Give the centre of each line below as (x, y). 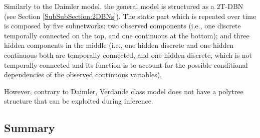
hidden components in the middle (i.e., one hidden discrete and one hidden (119, 45)
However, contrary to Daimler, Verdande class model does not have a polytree (124, 91)
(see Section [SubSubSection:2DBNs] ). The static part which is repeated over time (130, 16)
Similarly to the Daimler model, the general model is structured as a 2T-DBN (124, 6)
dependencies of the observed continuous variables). (83, 74)
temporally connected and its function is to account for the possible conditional (126, 65)
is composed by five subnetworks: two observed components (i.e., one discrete (122, 26)
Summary (30, 128)
